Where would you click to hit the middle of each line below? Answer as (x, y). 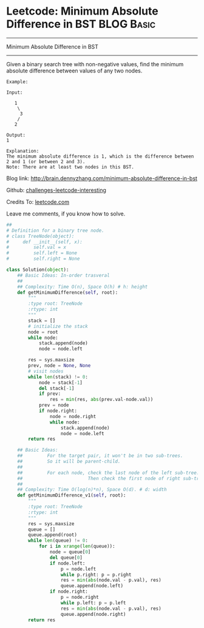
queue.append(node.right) (93, 614)
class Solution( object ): (38, 270)
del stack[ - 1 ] (56, 388)
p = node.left (78, 569)
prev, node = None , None (59, 366)
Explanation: (23, 151)
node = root (43, 332)
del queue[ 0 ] (66, 557)
